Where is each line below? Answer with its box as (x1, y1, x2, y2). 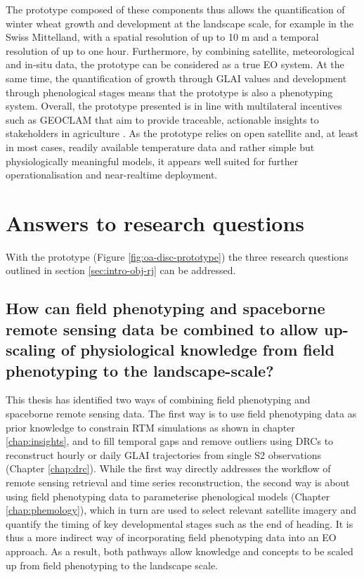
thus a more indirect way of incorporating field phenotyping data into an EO (6, 530, 337, 545)
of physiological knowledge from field (60, 339, 334, 361)
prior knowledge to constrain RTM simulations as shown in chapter (6, 420, 295, 434)
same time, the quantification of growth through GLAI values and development (6, 70, 347, 85)
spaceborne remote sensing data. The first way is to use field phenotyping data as (6, 406, 357, 420)
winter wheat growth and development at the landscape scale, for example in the (6, 15, 353, 30)
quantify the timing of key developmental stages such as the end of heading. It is (6, 516, 353, 531)
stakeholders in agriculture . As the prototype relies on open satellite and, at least (6, 126, 358, 141)
